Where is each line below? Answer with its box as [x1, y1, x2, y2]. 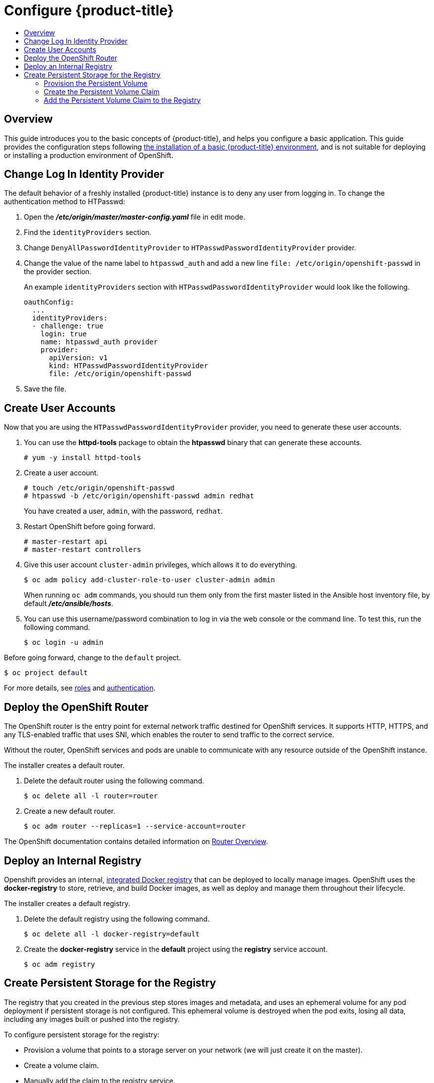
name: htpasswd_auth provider [40, 338, 158, 346]
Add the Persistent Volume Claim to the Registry [44, 95, 201, 104]
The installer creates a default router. [4, 761, 125, 770]
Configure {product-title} [4, 2, 174, 19]
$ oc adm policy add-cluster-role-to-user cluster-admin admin [24, 576, 275, 584]
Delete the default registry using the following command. [24, 914, 210, 923]
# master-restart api [24, 538, 108, 546]
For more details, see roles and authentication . [4, 684, 156, 693]
